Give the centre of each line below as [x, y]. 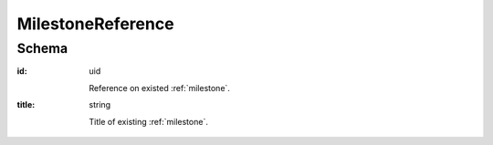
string [100, 105]
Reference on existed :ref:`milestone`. [159, 88]
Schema [42, 48]
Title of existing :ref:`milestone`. [149, 121]
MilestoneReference [95, 24]
